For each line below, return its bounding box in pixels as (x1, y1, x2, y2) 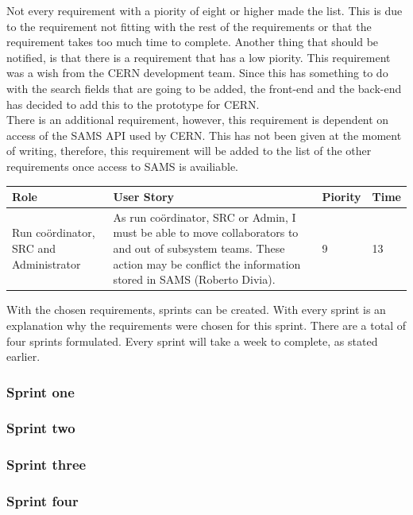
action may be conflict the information (113, 255, 301, 272)
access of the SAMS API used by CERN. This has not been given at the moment (6, 126, 402, 143)
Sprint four (6, 491, 79, 511)
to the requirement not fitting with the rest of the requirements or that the (6, 17, 372, 34)
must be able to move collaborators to (113, 224, 299, 241)
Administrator (12, 255, 81, 272)
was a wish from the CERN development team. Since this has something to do (6, 64, 388, 81)
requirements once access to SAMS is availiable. (6, 157, 239, 174)
